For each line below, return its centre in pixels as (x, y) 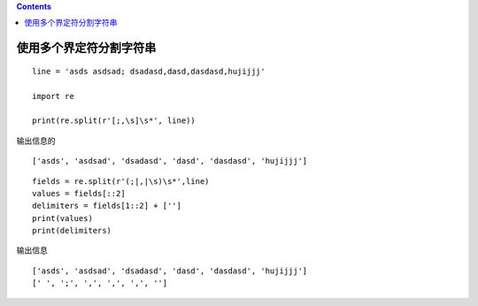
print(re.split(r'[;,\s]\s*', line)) (114, 121)
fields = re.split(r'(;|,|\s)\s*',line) (121, 181)
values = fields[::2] (79, 193)
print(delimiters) (72, 231)
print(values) (62, 218)
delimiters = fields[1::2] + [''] (107, 206)
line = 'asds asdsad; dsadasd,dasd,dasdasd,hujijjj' (149, 71)
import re (53, 96)
